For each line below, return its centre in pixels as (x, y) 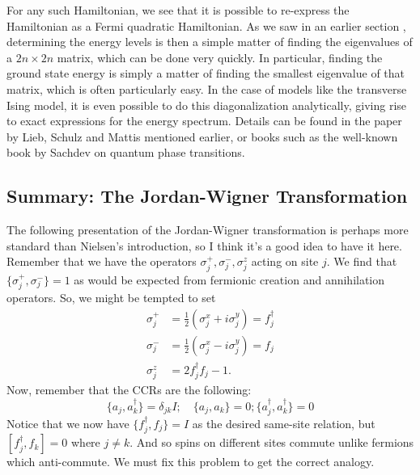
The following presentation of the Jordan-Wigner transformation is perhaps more (208, 230)
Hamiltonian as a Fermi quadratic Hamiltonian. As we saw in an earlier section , (206, 25)
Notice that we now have (68, 423)
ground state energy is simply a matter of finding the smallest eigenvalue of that (206, 73)
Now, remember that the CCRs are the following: (129, 390)
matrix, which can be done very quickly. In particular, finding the (220, 57)
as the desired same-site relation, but (284, 423)
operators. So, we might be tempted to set (111, 298)
